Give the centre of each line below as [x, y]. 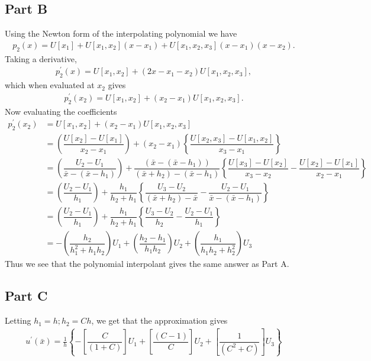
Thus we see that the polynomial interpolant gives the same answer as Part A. [147, 264]
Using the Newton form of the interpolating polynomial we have [121, 33]
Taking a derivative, [41, 58]
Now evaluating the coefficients [61, 111]
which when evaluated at [50, 85]
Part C [26, 296]
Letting [18, 320]
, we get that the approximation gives [159, 320]
